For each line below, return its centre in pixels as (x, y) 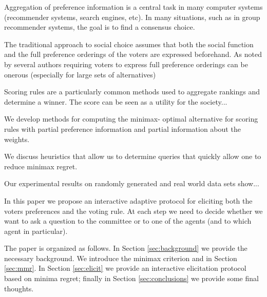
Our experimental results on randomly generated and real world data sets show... (132, 183)
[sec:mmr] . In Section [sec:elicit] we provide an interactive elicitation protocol (125, 268)
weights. (17, 139)
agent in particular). (36, 231)
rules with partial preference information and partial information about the (122, 128)
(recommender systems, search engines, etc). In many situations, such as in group (132, 17)
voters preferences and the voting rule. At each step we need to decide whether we (133, 211)
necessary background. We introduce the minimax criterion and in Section (121, 258)
